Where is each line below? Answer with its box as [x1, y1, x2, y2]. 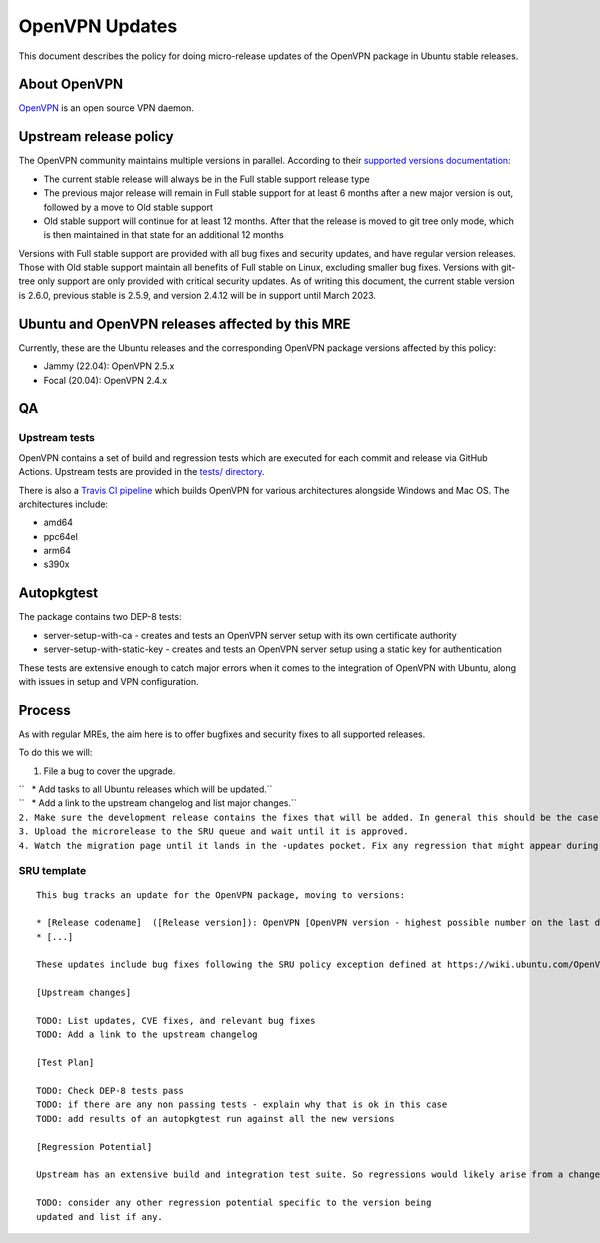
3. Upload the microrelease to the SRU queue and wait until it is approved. [18, 826, 409, 837]
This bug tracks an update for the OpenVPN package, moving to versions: [36, 889, 406, 900]
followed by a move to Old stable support [43, 201, 214, 213]
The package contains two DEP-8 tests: [18, 611, 182, 623]
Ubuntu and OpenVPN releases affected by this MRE [18, 315, 351, 332]
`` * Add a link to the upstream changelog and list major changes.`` [18, 797, 297, 809]
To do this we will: [18, 746, 93, 759]
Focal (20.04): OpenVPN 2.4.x [43, 374, 168, 386]
